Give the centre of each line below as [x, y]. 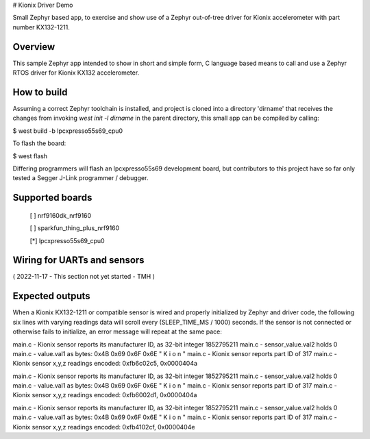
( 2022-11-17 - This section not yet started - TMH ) [84, 277]
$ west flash [30, 156]
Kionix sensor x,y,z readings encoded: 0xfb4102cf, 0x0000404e [104, 427]
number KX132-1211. [41, 27]
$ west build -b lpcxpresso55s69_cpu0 [68, 131]
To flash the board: [39, 143]
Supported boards [52, 198]
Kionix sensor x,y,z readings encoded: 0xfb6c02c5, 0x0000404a [105, 364]
